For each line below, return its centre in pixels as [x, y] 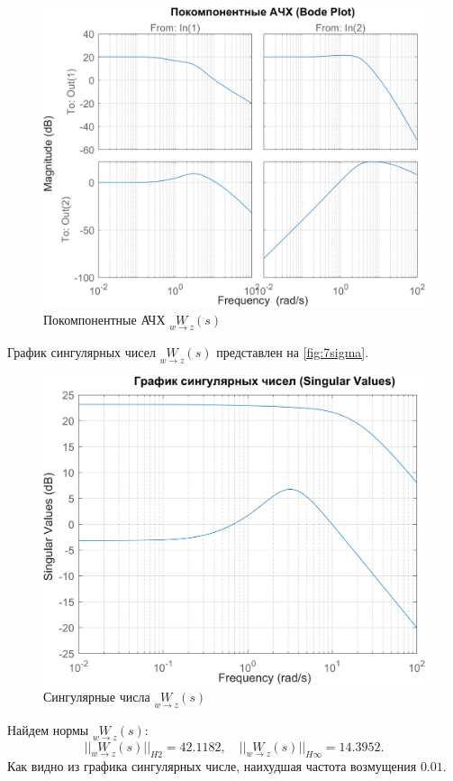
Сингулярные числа [97, 697]
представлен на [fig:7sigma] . [293, 351]
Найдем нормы [48, 729]
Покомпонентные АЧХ [104, 319]
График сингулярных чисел [82, 351]
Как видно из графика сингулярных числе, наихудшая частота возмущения [212, 765]
